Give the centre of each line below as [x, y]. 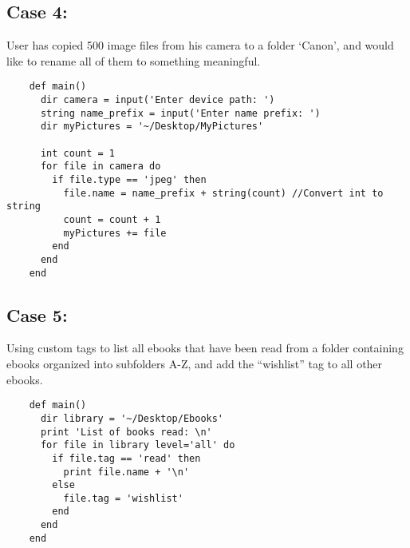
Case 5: [37, 314]
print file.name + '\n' [126, 472]
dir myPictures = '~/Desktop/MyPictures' [152, 127]
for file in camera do [101, 167]
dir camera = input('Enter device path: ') [158, 100]
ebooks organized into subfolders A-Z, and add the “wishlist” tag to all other [195, 364]
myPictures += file [115, 233]
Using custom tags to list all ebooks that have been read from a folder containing [205, 348]
